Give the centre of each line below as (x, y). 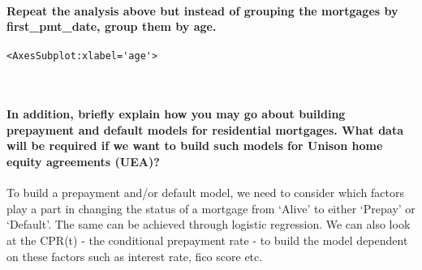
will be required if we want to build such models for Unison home (195, 146)
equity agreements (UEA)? (83, 162)
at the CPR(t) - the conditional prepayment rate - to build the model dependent (207, 240)
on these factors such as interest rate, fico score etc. (135, 256)
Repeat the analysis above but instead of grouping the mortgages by (202, 10)
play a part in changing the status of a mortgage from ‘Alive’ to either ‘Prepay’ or (211, 208)
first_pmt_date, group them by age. (112, 26)
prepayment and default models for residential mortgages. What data (205, 129)
